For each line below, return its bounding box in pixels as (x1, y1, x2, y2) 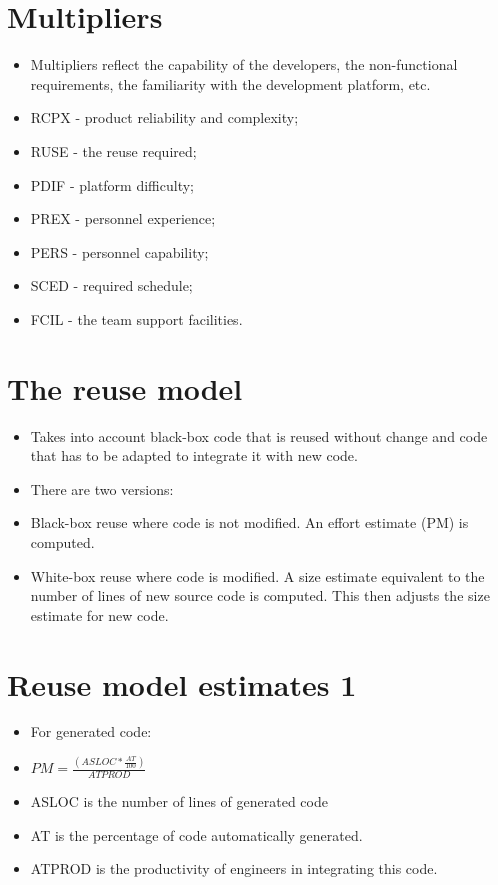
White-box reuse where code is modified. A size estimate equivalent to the (30, 565, 485, 586)
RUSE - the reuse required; (30, 140, 197, 161)
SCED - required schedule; (30, 275, 193, 296)
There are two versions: (30, 478, 174, 499)
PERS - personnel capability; (30, 241, 209, 262)
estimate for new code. (30, 604, 169, 625)
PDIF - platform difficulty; (30, 174, 194, 195)
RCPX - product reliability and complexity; (30, 107, 299, 128)
